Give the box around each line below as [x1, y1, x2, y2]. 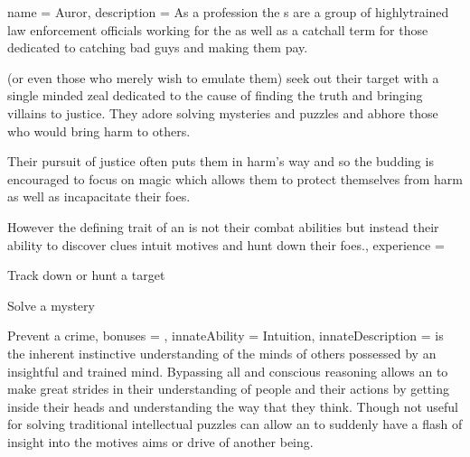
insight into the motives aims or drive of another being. [7, 432, 314, 451]
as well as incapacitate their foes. [7, 187, 191, 206]
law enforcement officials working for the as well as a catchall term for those [7, 20, 428, 39]
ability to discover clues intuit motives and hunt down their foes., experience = [7, 235, 445, 254]
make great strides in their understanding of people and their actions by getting [7, 379, 449, 398]
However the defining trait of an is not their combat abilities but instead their [7, 217, 439, 236]
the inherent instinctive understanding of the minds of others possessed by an [7, 343, 437, 362]
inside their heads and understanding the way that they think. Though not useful [7, 396, 459, 415]
